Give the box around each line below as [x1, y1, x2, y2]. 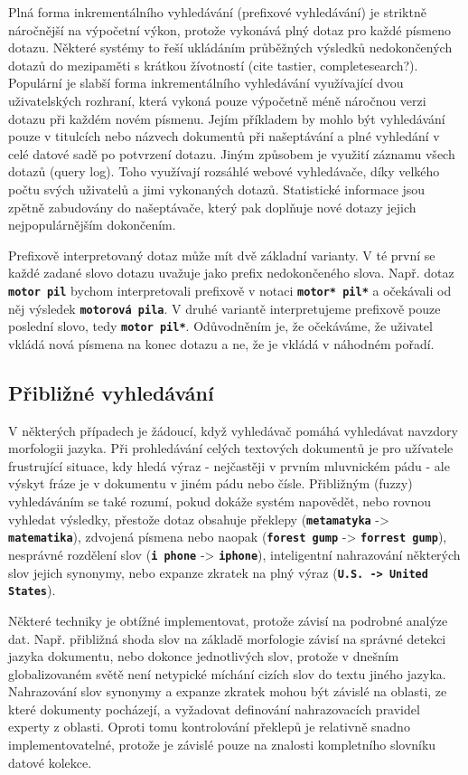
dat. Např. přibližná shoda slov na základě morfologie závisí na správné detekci [8, 629, 446, 647]
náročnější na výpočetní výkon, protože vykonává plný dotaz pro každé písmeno [8, 20, 451, 39]
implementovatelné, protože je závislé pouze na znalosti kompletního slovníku [8, 735, 436, 754]
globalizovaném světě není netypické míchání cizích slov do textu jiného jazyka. [8, 664, 446, 683]
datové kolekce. [8, 752, 92, 771]
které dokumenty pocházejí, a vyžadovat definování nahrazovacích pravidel [8, 699, 420, 718]
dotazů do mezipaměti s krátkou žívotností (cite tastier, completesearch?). [8, 55, 418, 74]
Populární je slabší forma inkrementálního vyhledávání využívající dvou [8, 73, 404, 92]
